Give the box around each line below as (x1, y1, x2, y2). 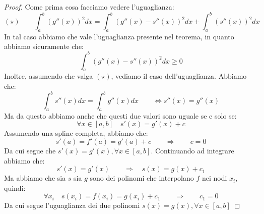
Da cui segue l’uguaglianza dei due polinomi (4, 200, 140, 210)
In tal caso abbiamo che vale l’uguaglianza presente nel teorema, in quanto (4, 31, 234, 41)
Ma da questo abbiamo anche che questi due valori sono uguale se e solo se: (4, 110, 237, 121)
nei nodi (202, 173, 227, 183)
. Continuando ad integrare (151, 145, 234, 156)
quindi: (4, 182, 26, 193)
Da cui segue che (4, 145, 56, 156)
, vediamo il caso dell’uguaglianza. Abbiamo (111, 71, 247, 81)
